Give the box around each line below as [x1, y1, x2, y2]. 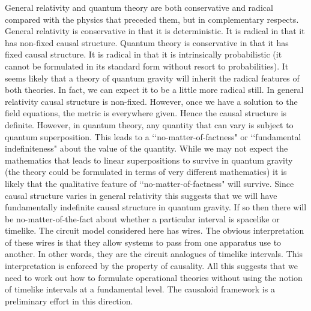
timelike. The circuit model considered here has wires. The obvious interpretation [5, 224, 304, 237]
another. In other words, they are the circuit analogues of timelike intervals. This [5, 247, 303, 260]
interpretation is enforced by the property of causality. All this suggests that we [5, 259, 298, 272]
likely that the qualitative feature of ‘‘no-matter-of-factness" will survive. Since [5, 177, 294, 189]
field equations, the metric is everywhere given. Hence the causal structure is [5, 107, 287, 119]
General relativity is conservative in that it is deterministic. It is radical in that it [5, 25, 305, 37]
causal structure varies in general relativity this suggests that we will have [5, 189, 277, 201]
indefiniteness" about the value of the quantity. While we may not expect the [5, 142, 288, 155]
